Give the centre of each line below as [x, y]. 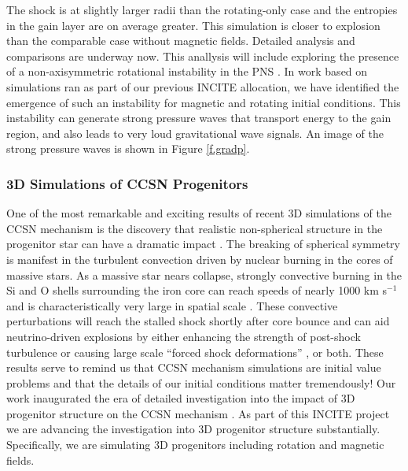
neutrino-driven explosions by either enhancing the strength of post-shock [184, 336]
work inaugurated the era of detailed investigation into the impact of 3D [181, 398]
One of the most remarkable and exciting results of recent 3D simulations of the [199, 213]
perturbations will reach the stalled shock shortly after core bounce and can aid [198, 321]
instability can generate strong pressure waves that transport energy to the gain [199, 118]
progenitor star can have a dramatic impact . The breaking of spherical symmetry [203, 244]
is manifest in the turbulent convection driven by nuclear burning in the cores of [200, 259]
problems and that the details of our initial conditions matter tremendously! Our [201, 382]
